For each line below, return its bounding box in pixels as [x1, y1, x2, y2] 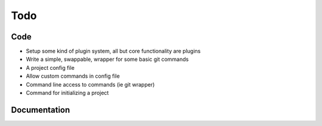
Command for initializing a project [26, 90, 109, 97]
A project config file [26, 64, 75, 71]
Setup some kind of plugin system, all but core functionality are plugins [26, 48, 201, 55]
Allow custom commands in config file [26, 72, 120, 80]
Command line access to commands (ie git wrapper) [26, 81, 155, 88]
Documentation [11, 105, 70, 115]
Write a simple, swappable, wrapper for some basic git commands [26, 56, 189, 63]
